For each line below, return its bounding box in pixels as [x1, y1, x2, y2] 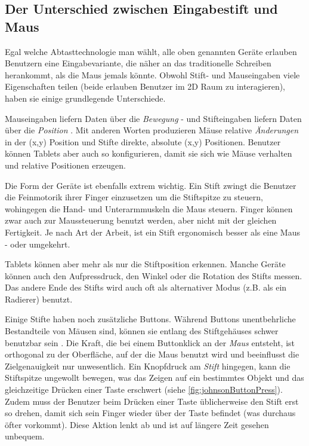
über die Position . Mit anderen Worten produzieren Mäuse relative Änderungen [5, 124, 299, 136]
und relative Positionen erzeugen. [5, 158, 126, 171]
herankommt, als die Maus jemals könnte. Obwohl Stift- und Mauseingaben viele [5, 68, 300, 81]
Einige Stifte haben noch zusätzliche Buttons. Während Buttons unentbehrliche [5, 313, 296, 325]
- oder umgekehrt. [5, 237, 70, 250]
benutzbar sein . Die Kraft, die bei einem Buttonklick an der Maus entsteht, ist [5, 336, 295, 349]
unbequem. [5, 430, 45, 442]
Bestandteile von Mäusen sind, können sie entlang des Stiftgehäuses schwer [5, 325, 279, 337]
